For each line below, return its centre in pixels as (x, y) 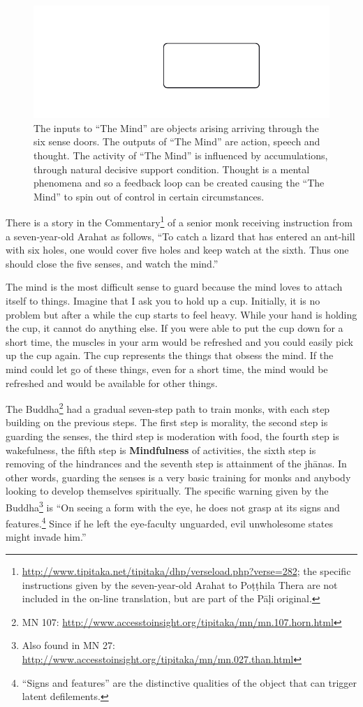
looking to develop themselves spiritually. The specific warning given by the (167, 491)
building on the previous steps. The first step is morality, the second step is (167, 422)
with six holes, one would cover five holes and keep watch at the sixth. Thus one (177, 250)
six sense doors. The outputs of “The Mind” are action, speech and (177, 141)
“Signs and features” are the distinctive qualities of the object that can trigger (189, 682)
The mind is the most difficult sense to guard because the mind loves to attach (174, 287)
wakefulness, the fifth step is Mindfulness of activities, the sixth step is (161, 450)
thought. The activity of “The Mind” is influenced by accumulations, (181, 155)
